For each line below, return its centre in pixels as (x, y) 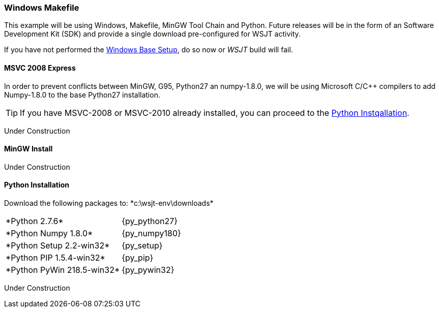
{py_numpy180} (151, 233)
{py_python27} (150, 221)
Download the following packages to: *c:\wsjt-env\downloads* (109, 203)
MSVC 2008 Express (40, 68)
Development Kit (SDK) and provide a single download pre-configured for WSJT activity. (152, 34)
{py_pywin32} (148, 270)
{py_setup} (142, 246)
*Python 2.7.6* (35, 221)
